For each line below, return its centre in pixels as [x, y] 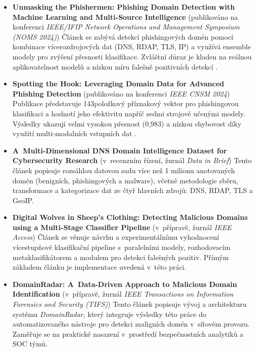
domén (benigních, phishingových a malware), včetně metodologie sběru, [125, 180]
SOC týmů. [30, 344]
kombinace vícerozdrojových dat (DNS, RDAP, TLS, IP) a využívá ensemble [132, 46]
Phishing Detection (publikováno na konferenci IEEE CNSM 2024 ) [121, 93]
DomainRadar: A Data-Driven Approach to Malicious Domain [125, 284]
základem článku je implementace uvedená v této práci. [99, 267]
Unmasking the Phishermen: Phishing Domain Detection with [124, 7]
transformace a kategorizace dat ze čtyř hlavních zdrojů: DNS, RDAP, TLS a [133, 190]
